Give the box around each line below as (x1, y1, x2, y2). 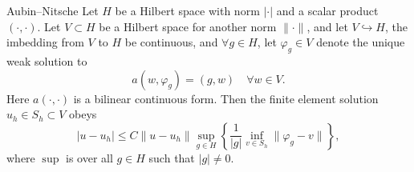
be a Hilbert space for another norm (99, 18, 277, 34)
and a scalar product (276, 2, 379, 18)
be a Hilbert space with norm (115, 2, 260, 18)
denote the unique (316, 34, 405, 50)
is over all (65, 149, 113, 166)
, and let (306, 18, 348, 34)
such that (148, 149, 195, 166)
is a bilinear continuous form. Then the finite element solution (73, 90, 379, 106)
